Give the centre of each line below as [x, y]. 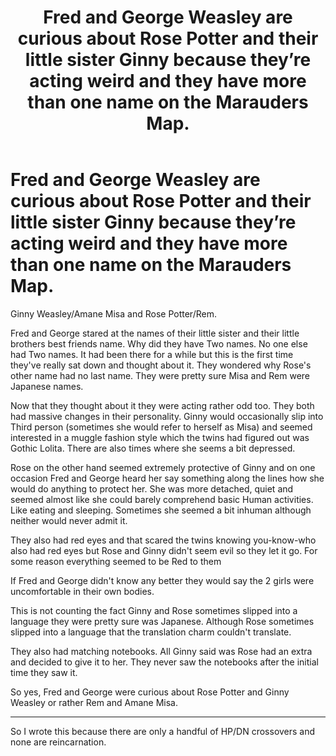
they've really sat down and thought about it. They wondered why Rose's [161, 365]
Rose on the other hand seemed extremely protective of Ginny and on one [163, 467]
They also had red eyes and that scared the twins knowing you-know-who [163, 540]
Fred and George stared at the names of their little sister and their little [155, 333]
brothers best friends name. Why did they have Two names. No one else [159, 343]
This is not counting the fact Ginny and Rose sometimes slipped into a [154, 610]
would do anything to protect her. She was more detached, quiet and [152, 488]
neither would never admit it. [69, 520]
